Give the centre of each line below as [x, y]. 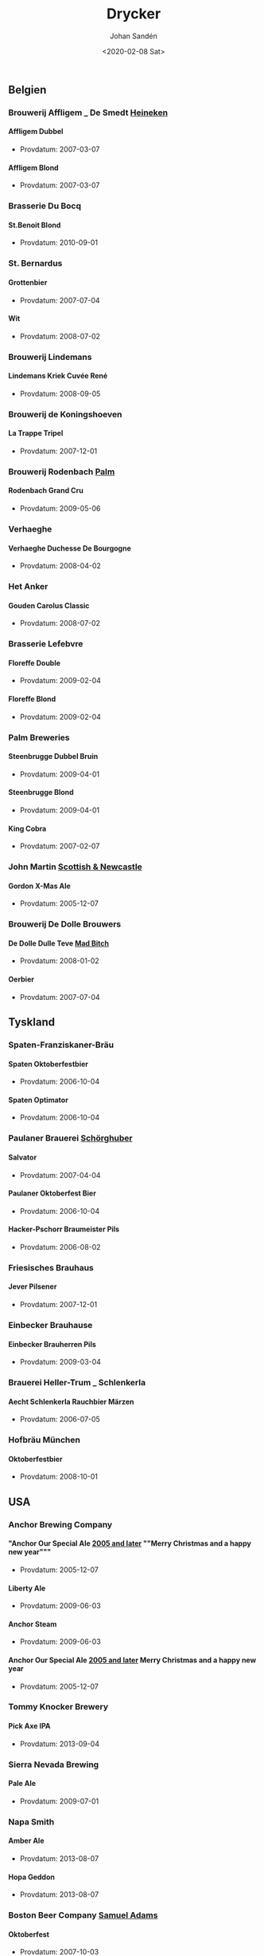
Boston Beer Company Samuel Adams [83, 1915]
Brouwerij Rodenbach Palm [62, 472]
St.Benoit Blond [35, 225]
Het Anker [28, 587]
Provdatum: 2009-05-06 [60, 508]
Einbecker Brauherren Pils [52, 1344]
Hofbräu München [45, 1440]
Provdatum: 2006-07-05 [60, 1419]
